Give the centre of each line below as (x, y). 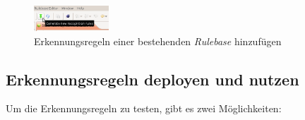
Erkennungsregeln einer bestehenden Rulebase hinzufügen (158, 41)
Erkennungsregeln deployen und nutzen (152, 79)
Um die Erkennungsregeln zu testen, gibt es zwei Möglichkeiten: (144, 108)
